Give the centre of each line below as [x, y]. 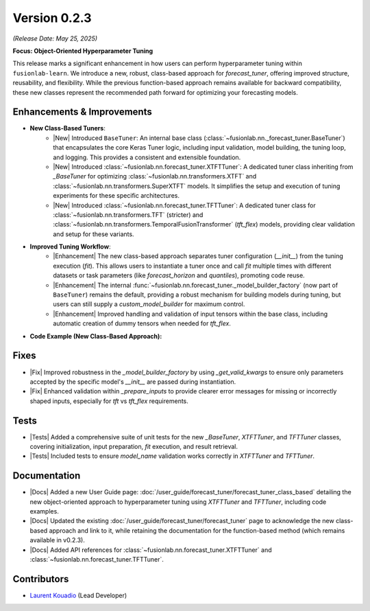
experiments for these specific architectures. [116, 196]
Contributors [41, 579]
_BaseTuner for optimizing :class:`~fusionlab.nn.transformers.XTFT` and [155, 176]
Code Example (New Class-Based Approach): [96, 336]
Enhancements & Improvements [82, 112]
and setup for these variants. [94, 234]
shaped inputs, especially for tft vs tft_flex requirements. [109, 401]
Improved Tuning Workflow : [70, 246]
